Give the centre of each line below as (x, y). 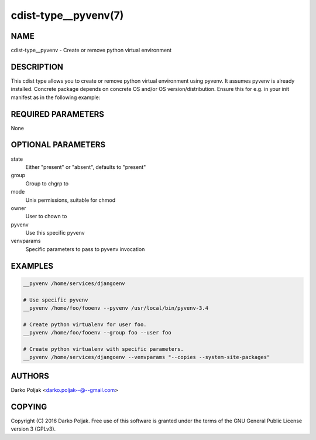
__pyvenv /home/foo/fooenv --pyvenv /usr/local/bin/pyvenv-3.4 (116, 308)
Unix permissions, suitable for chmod (71, 200)
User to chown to (46, 216)
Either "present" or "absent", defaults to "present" (86, 167)
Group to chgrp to (47, 183)
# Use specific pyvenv (56, 300)
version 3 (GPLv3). (33, 429)
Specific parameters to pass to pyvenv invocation (85, 249)
